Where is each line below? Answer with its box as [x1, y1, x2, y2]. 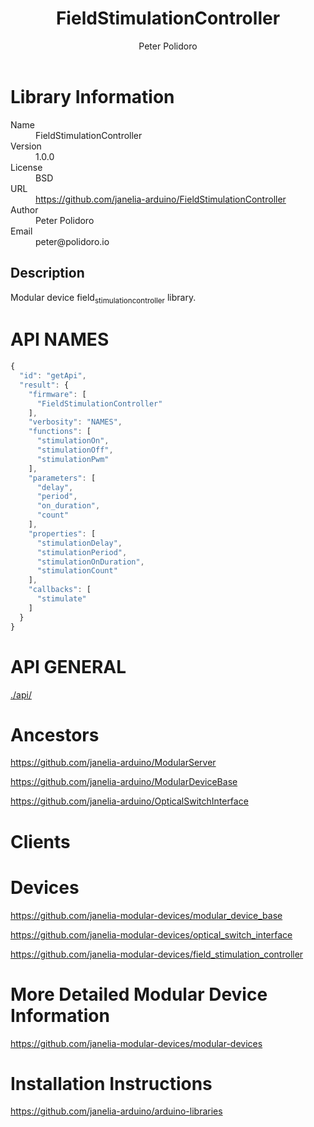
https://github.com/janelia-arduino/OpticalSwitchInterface [10, 795, 249, 807]
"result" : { [19, 380, 70, 390]
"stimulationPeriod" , [36, 547, 128, 557]
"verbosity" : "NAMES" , [28, 417, 123, 427]
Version [10, 140, 42, 152]
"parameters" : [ [28, 473, 97, 483]
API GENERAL [10, 655, 127, 678]
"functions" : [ [28, 427, 92, 437]
